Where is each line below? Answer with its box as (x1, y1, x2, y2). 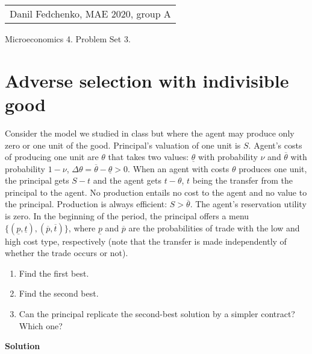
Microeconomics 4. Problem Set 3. (5, 33, 131, 45)
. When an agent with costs (128, 162, 229, 175)
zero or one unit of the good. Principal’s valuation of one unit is (5, 138, 241, 151)
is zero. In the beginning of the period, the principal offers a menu (5, 210, 249, 222)
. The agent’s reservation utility (190, 198, 307, 210)
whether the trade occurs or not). (5, 246, 128, 259)
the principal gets (5, 174, 69, 187)
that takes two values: (108, 150, 189, 163)
